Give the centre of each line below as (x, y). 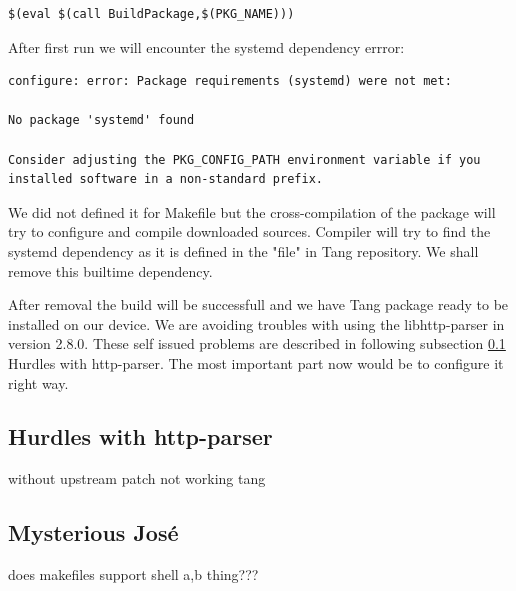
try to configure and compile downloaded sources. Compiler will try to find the (249, 231)
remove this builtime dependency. (110, 270)
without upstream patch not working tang (137, 478)
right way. (38, 382)
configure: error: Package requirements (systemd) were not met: (230, 81)
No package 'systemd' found (101, 120)
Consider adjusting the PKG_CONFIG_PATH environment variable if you (244, 159)
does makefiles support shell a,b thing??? (133, 574)
